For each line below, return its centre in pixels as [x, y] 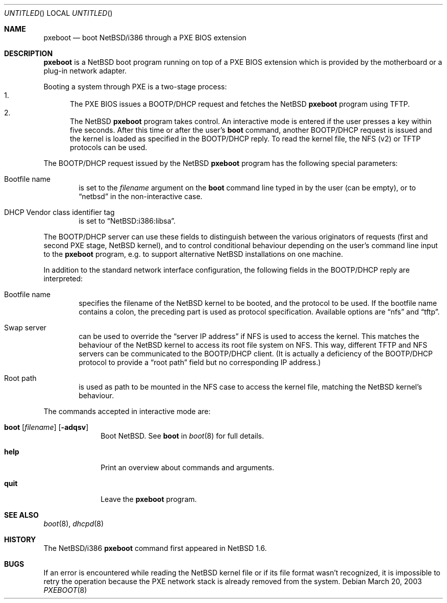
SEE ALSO [21, 515]
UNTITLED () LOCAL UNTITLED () [58, 13]
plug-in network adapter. [85, 71]
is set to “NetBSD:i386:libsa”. [127, 221]
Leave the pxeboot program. [149, 499]
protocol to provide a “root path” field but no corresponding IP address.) [200, 362]
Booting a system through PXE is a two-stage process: [135, 87]
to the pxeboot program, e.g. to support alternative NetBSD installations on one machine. [193, 254]
